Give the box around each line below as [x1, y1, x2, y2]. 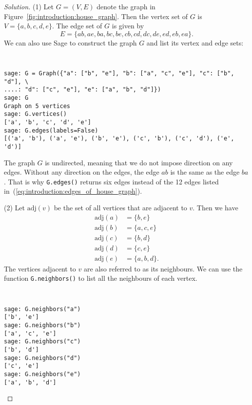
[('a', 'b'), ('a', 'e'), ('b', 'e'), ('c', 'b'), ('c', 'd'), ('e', [4, 135, 234, 142]
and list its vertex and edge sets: [146, 37, 244, 47]
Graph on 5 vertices [4, 102, 71, 110]
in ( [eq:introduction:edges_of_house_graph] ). [4, 186, 142, 196]
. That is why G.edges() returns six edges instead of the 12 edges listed [4, 176, 219, 186]
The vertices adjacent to [4, 263, 76, 273]
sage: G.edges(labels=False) [4, 127, 98, 134]
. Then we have [193, 202, 238, 213]
